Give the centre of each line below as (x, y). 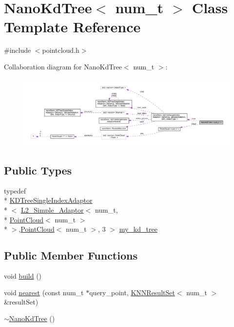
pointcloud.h (61, 50)
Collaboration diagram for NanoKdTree (63, 66)
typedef (15, 190)
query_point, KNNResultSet (132, 292)
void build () (23, 276)
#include (18, 50)
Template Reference (72, 27)
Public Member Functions (71, 255)
